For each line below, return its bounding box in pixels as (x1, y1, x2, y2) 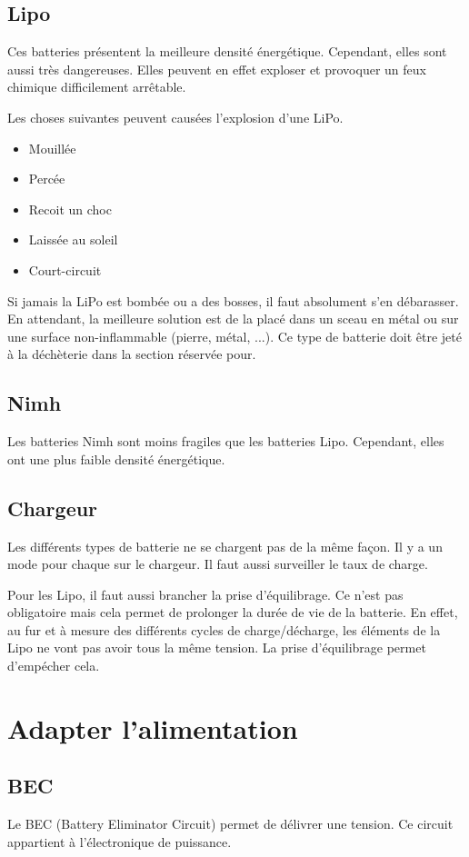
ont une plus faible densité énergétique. (7, 449, 225, 468)
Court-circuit (28, 260, 102, 279)
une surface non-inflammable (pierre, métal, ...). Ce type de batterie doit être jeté (7, 326, 462, 345)
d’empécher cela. (7, 656, 100, 675)
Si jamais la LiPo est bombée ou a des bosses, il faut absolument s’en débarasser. (7, 291, 459, 310)
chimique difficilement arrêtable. (7, 77, 186, 96)
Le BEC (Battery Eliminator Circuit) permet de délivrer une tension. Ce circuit (7, 814, 454, 833)
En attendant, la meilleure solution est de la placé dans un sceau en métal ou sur (7, 309, 459, 328)
